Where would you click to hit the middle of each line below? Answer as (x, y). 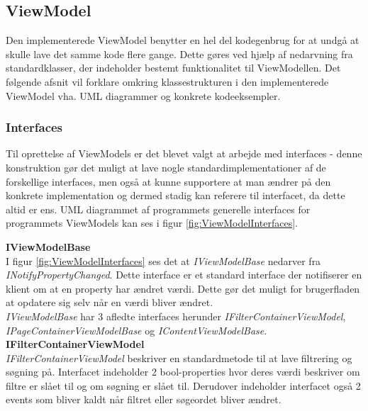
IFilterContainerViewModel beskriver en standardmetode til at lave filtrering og (179, 357)
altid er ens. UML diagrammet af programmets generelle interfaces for (158, 209)
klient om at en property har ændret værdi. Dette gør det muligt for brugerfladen (183, 288)
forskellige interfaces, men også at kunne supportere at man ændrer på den (168, 181)
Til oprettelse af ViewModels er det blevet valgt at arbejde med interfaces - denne (184, 153)
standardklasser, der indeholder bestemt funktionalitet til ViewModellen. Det (173, 68)
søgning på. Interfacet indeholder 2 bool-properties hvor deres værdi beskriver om (183, 372)
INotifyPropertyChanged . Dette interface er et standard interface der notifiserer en (184, 275)
